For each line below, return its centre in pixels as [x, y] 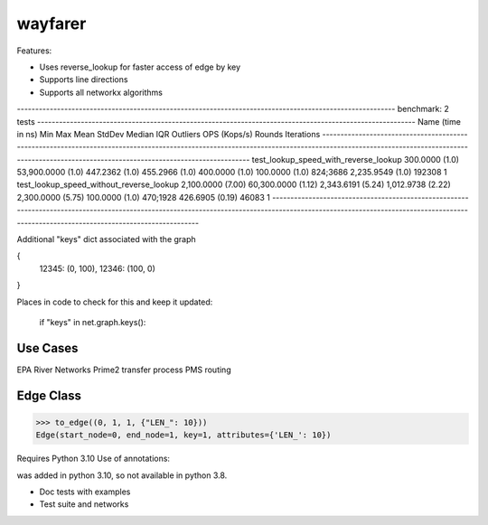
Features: [34, 51]
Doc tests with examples [85, 492]
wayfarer [52, 23]
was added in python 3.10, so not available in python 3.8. [122, 475]
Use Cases [47, 348]
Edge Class [49, 395]
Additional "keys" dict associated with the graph [106, 239]
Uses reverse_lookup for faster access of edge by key [140, 67]
